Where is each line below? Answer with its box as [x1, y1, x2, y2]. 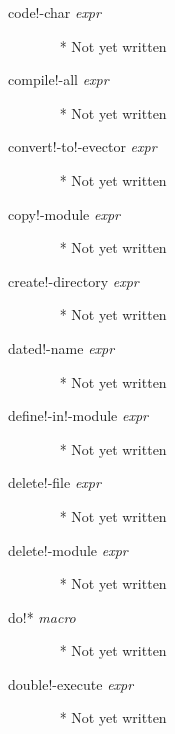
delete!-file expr [8, 472, 101, 493]
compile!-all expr [8, 69, 109, 90]
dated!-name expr [8, 337, 115, 358]
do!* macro [8, 606, 76, 627]
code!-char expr [8, 2, 101, 22]
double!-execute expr [8, 673, 134, 694]
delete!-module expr [8, 539, 128, 560]
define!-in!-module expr [8, 405, 148, 426]
